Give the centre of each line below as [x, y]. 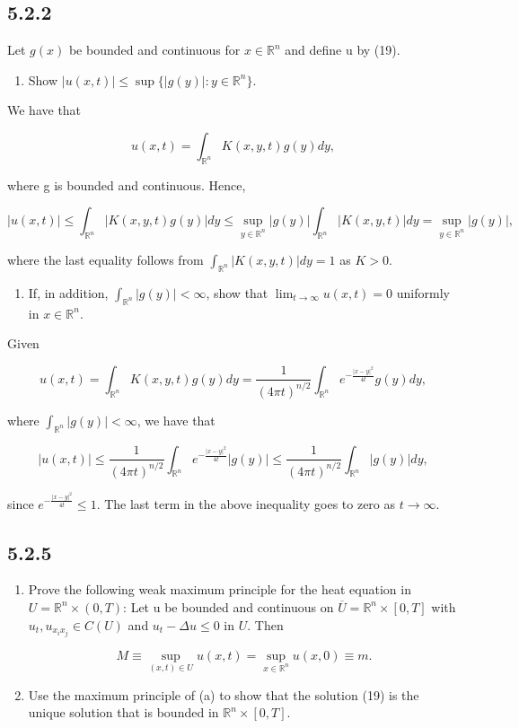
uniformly [423, 292]
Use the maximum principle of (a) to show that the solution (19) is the [224, 694]
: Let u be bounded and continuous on [229, 606]
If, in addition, [68, 292]
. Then [265, 624]
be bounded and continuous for [154, 50]
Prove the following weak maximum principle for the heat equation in [220, 589]
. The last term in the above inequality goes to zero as [246, 503]
